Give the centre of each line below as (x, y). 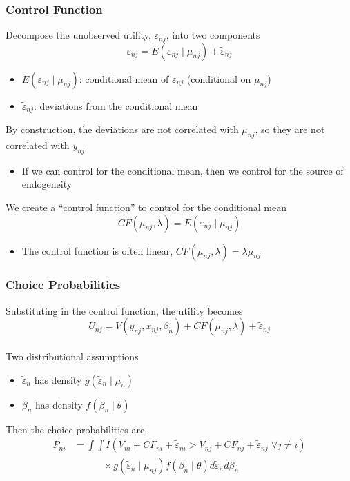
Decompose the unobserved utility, (78, 35)
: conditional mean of (124, 78)
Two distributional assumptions (72, 356)
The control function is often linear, (97, 250)
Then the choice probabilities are (75, 429)
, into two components (213, 35)
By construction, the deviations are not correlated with (122, 129)
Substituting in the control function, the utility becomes (124, 310)
